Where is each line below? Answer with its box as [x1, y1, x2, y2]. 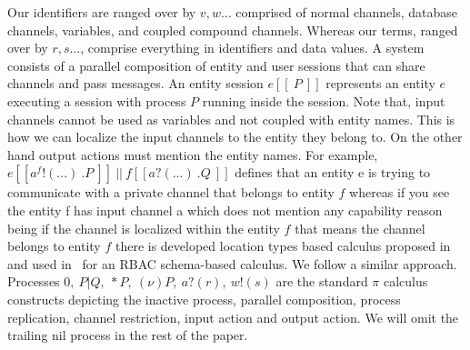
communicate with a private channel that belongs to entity [7, 183, 335, 202]
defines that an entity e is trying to [235, 163, 431, 182]
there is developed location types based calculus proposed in [115, 236, 451, 255]
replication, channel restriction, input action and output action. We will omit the [7, 307, 459, 326]
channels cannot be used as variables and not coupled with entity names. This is [7, 109, 455, 128]
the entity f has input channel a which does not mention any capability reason [7, 200, 443, 219]
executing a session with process [7, 91, 186, 110]
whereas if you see [349, 183, 450, 202]
